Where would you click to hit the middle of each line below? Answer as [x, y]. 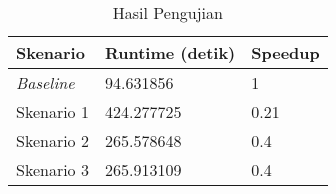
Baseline [45, 82]
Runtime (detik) [170, 52]
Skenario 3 [52, 169]
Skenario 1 [52, 111]
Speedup [285, 52]
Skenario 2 [52, 140]
